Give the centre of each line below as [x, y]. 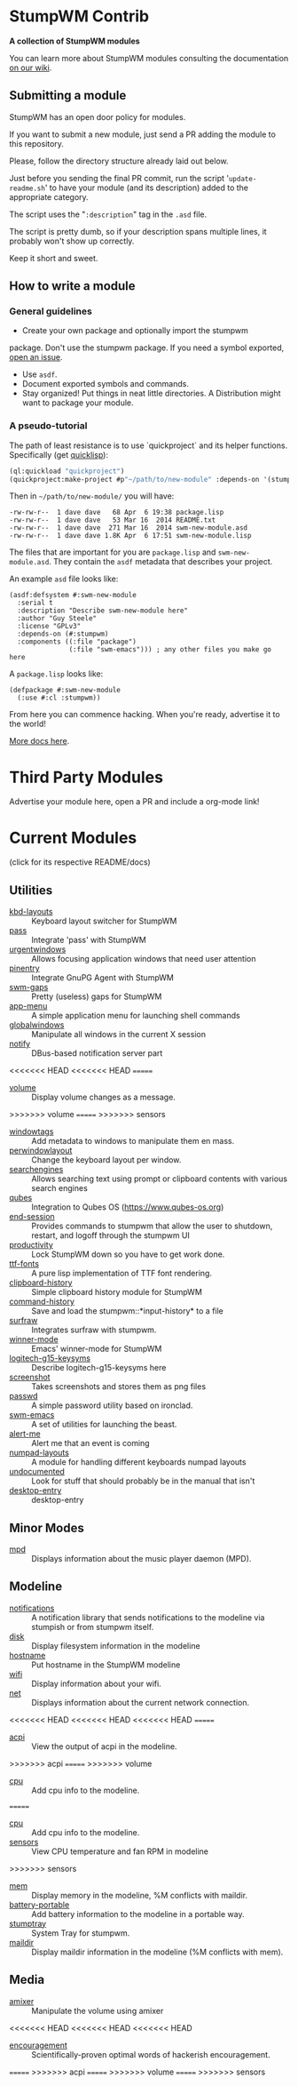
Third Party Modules [86, 777]
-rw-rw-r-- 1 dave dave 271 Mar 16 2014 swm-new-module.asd [129, 528]
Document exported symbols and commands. [105, 384]
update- [243, 179]
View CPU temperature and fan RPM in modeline [120, 1851]
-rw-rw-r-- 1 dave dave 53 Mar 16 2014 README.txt [113, 520]
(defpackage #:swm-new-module [65, 691]
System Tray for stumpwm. [81, 1933]
